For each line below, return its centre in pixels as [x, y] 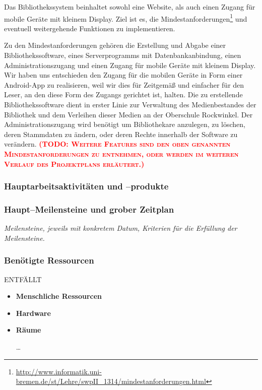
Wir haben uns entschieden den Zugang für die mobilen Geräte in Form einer [123, 75]
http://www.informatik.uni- [59, 371]
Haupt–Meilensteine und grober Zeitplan [89, 209]
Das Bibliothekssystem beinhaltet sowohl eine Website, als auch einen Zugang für [130, 7]
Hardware [33, 313]
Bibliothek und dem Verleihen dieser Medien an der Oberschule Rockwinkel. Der [128, 114]
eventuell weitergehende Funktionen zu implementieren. [90, 28]
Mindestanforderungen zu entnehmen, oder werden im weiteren [121, 153]
